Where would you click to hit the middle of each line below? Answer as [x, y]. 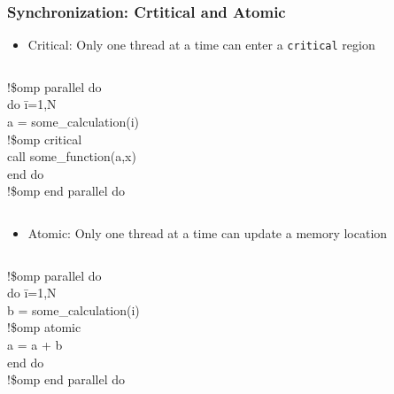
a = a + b [35, 344]
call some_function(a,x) [72, 156]
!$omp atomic [44, 327]
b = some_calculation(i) [73, 309]
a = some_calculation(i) [73, 122]
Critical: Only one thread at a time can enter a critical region [201, 45]
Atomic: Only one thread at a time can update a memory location [208, 233]
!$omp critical [45, 139]
